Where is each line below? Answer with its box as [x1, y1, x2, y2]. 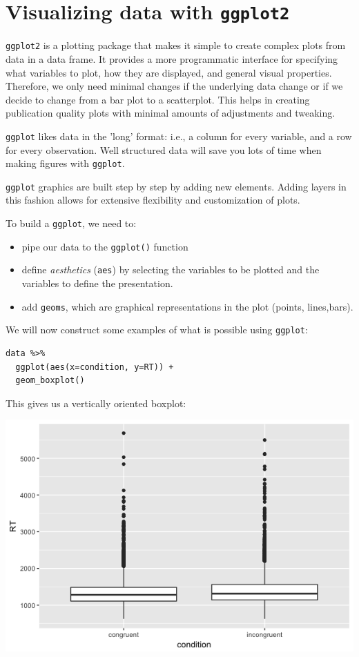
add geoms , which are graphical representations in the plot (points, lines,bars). [21, 299, 353, 313]
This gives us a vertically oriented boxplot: [6, 395, 186, 410]
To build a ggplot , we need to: [6, 216, 137, 231]
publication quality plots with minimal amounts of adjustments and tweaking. [6, 106, 336, 120]
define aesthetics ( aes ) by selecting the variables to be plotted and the [21, 262, 320, 277]
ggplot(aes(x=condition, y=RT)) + [15, 362, 174, 372]
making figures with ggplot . [6, 156, 125, 170]
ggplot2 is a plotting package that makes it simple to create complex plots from [6, 38, 346, 52]
